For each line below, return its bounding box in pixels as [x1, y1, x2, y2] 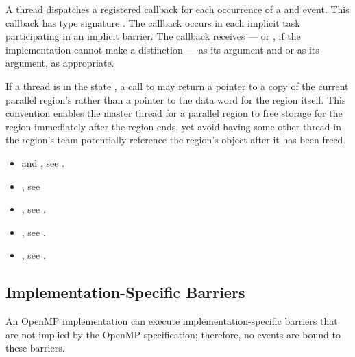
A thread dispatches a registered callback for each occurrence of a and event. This [5, 2, 350, 16]
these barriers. [5, 341, 65, 355]
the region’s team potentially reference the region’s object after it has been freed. [5, 133, 346, 147]
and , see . [21, 155, 65, 170]
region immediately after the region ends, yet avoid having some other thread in [5, 119, 341, 133]
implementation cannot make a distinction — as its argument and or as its [5, 42, 319, 56]
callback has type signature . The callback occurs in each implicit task [5, 15, 300, 30]
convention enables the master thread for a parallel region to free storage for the [5, 106, 343, 120]
